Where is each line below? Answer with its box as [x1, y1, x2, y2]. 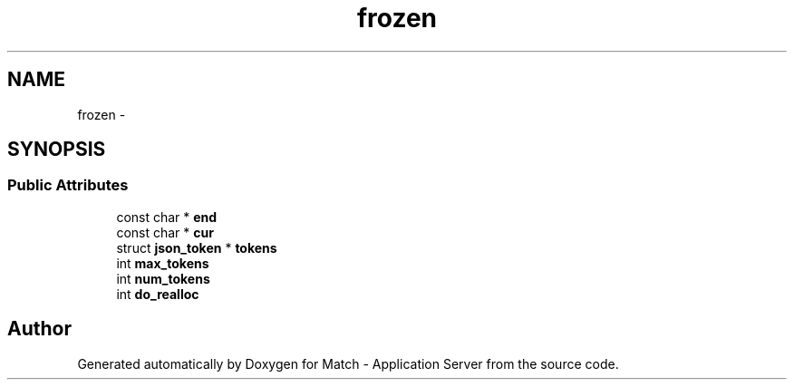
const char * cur [116, 224, 214, 240]
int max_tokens [116, 255, 209, 271]
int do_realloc [116, 285, 199, 302]
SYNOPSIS [7, 138, 106, 161]
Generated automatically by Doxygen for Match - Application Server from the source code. [77, 355, 619, 372]
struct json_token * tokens [116, 239, 277, 256]
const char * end [116, 208, 218, 225]
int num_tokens [116, 270, 210, 286]
